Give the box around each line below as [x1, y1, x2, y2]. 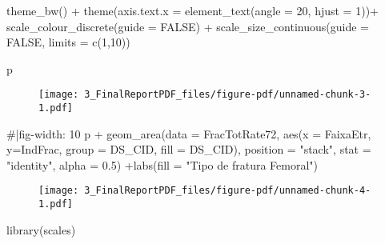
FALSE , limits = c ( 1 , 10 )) [6, 34, 130, 50]
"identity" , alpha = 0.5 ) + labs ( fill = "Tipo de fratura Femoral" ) [6, 156, 318, 173]
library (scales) [6, 221, 76, 238]
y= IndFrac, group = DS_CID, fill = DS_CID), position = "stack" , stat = [6, 141, 371, 158]
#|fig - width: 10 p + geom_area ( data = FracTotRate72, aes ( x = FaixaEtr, [6, 125, 371, 142]
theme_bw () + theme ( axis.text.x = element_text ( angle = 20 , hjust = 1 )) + [6, 2, 379, 18]
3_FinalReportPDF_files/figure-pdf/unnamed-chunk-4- [84, 185, 371, 197]
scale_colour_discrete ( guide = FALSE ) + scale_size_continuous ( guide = [6, 18, 369, 34]
